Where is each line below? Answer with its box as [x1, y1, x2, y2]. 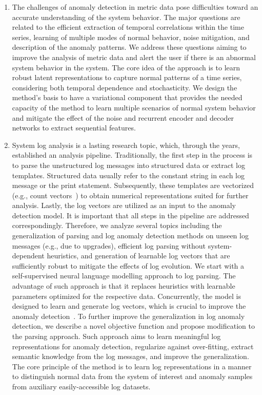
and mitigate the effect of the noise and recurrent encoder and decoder [12, 112, 234, 123]
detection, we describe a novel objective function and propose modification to [12, 321, 255, 331]
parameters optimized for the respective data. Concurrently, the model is [12, 290, 241, 301]
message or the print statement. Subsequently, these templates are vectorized [12, 180, 254, 191]
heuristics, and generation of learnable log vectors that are [47, 250, 230, 261]
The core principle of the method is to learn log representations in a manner [12, 361, 252, 371]
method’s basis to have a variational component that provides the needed [12, 92, 243, 103]
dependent [12, 250, 45, 261]
